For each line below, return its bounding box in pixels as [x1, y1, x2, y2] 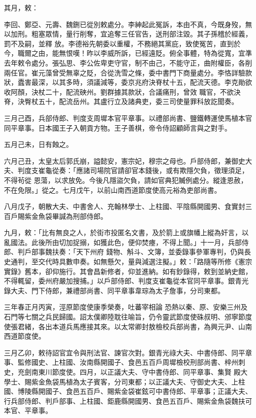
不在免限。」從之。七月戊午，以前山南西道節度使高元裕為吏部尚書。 [4, 184, 221, 195]
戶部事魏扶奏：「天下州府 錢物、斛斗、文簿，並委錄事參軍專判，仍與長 [24, 246, 251, 257]
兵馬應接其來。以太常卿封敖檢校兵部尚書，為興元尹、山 [65, 321, 245, 331]
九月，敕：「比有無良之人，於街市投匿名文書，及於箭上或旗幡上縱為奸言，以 [4, 227, 249, 238]
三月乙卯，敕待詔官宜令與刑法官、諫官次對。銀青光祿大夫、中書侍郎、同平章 [4, 347, 252, 357]
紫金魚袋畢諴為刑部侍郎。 [24, 210, 107, 221]
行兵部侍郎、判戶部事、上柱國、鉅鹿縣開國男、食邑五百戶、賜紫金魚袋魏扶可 [4, 395, 252, 406]
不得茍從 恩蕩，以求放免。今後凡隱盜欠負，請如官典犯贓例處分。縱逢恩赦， [4, 174, 248, 185]
